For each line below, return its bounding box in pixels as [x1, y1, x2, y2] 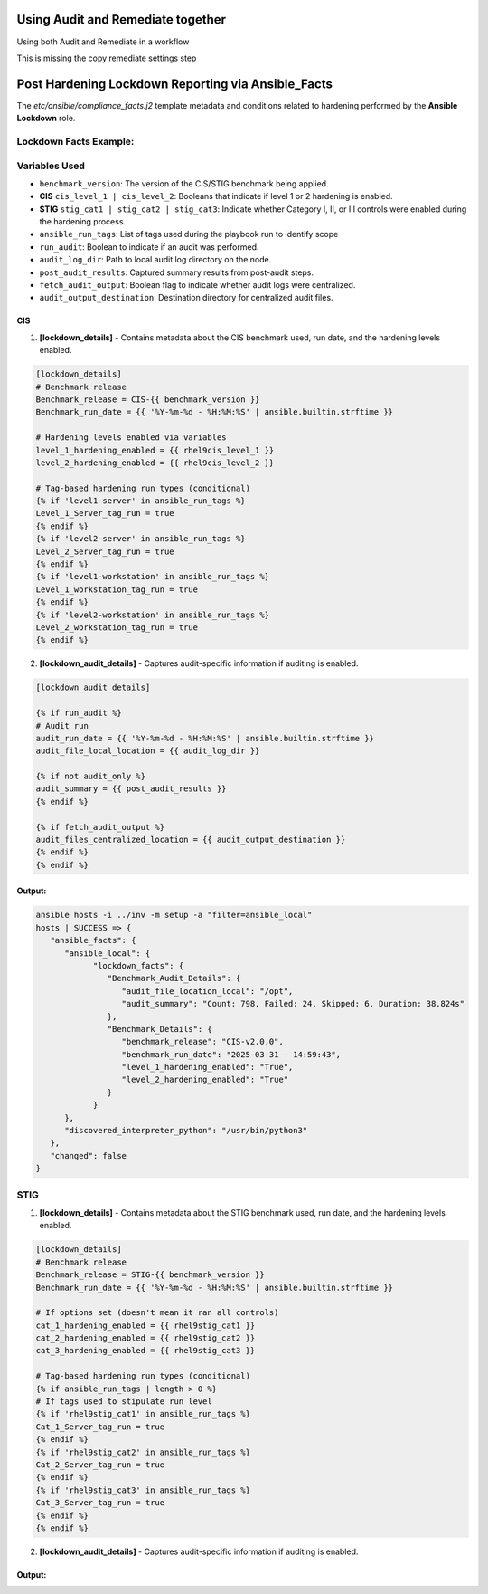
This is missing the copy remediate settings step [16, 52, 197, 63]
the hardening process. [39, 216, 127, 227]
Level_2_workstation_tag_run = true [35, 623, 199, 633]
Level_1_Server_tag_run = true [35, 508, 175, 519]
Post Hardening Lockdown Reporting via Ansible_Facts [16, 76, 333, 91]
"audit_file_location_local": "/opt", [121, 986, 294, 996]
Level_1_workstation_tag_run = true [35, 584, 199, 595]
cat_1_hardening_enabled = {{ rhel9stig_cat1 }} [35, 1320, 256, 1331]
